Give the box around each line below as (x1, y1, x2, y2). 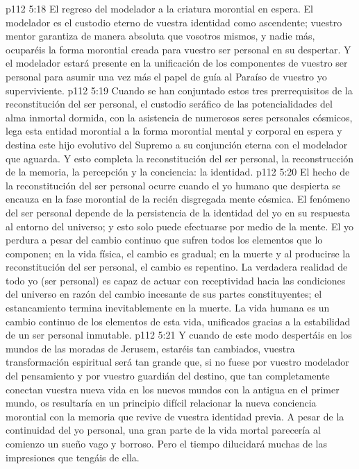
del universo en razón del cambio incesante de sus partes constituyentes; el (6, 287, 322, 301)
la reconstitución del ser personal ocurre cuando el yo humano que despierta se (6, 178, 341, 192)
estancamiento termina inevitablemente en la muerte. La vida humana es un (6, 300, 330, 315)
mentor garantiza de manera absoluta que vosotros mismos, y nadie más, (6, 28, 315, 43)
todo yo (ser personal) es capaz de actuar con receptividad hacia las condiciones (6, 273, 346, 287)
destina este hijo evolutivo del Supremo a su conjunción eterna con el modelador (6, 137, 348, 151)
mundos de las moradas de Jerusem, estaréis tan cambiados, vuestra (6, 341, 295, 355)
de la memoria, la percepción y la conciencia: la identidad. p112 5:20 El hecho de (6, 164, 350, 179)
